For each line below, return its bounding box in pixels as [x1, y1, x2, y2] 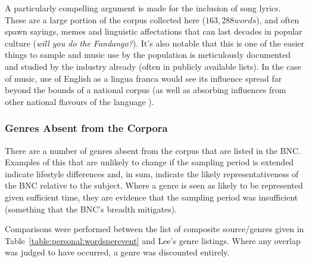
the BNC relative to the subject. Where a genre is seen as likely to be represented [5, 179, 303, 192]
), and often [256, 13, 299, 26]
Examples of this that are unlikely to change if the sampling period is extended [5, 156, 294, 168]
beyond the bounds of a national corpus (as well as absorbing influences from [5, 84, 286, 96]
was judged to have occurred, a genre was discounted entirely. [5, 246, 230, 258]
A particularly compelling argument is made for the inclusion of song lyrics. [5, 2, 281, 14]
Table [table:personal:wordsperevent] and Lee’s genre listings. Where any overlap [5, 234, 301, 246]
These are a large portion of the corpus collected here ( [5, 13, 206, 26]
